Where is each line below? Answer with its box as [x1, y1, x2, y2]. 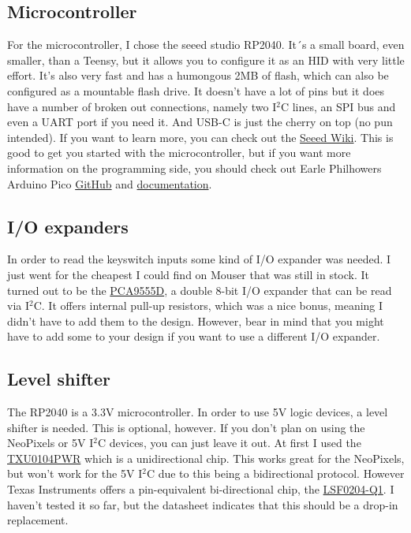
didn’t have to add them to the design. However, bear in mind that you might [7, 312, 384, 329]
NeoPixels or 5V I [7, 434, 94, 451]
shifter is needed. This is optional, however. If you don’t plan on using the [7, 419, 365, 435]
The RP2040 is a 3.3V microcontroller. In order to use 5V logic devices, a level [7, 404, 388, 420]
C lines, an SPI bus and [280, 98, 396, 114]
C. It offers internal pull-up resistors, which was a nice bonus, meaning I [33, 297, 383, 314]
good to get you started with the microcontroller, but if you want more [7, 144, 351, 161]
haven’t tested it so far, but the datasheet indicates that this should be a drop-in [7, 496, 398, 512]
